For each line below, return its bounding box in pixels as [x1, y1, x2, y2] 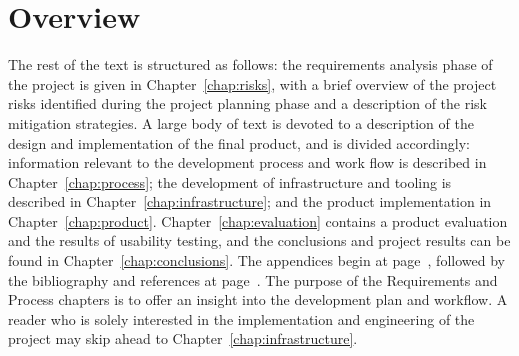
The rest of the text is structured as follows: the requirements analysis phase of [8, 54, 493, 75]
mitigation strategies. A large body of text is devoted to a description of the [8, 112, 474, 133]
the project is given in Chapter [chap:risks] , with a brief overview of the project [8, 73, 497, 94]
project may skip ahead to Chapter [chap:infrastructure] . [8, 328, 358, 349]
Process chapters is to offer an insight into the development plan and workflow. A [8, 289, 508, 310]
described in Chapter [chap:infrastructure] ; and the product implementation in [8, 191, 492, 212]
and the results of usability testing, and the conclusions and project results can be [8, 230, 511, 251]
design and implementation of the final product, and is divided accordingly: [8, 132, 470, 153]
